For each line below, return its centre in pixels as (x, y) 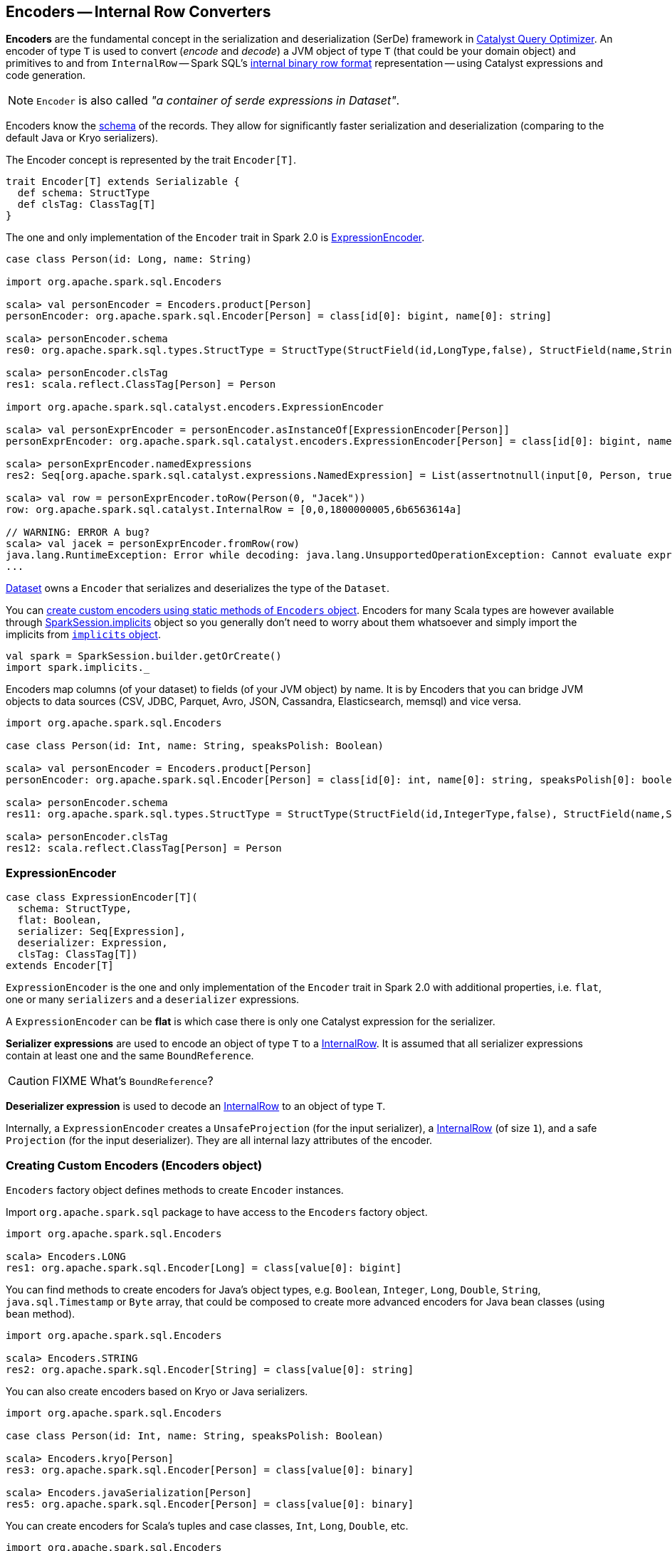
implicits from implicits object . (83, 635)
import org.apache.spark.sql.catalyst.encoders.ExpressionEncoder (195, 407)
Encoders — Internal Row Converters (138, 12)
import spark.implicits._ (78, 668)
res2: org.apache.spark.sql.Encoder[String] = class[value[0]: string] (210, 1369)
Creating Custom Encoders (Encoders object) (134, 1165)
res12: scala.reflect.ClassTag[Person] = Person (144, 848)
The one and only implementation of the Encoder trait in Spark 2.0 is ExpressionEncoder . (215, 238)
